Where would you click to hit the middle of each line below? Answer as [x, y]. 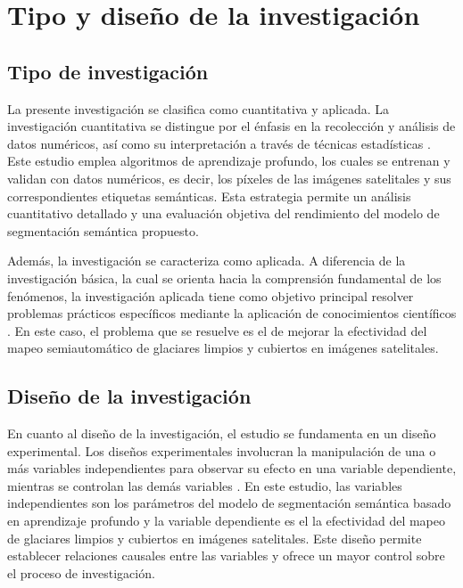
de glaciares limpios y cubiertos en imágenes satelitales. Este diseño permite [215, 538]
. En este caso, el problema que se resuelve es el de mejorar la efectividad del [217, 330]
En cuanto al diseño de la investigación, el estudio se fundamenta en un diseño [222, 433]
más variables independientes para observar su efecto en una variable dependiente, [232, 468]
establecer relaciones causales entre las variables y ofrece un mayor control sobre [226, 555]
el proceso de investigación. [81, 572]
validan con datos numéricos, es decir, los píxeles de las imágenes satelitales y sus [229, 178]
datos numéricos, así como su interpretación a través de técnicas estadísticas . [219, 143]
